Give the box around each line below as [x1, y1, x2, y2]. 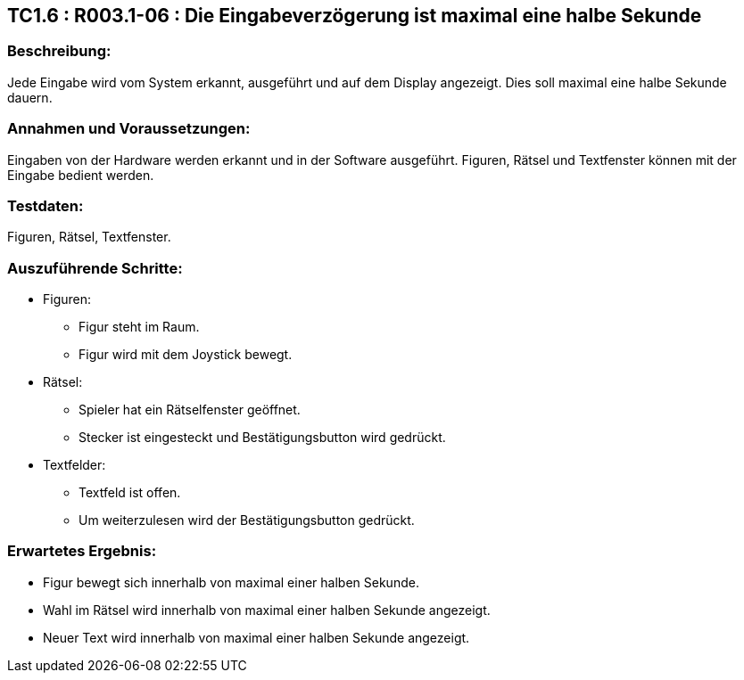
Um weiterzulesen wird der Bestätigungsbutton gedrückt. [79, 512, 415, 528]
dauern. [7, 89, 53, 105]
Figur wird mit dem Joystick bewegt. [79, 347, 293, 363]
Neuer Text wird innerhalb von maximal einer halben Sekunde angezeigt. [43, 629, 470, 645]
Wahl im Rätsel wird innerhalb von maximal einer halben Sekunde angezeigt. [43, 602, 491, 618]
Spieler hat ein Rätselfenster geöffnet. [79, 402, 301, 418]
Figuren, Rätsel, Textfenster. [7, 229, 171, 245]
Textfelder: [43, 457, 106, 473]
